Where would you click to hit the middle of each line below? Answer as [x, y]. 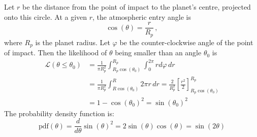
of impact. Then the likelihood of [56, 53]
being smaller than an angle [158, 53]
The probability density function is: [59, 113]
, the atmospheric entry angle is [142, 16]
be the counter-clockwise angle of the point [186, 42]
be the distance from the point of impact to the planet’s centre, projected [137, 7]
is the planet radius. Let [73, 42]
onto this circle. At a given [46, 16]
